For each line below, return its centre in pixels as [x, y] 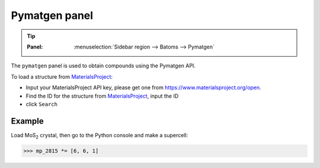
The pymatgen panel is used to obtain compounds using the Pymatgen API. [103, 66]
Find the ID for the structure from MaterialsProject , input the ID [102, 96]
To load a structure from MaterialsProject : [62, 76]
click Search [41, 104]
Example [27, 121]
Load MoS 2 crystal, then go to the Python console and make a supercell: [100, 136]
